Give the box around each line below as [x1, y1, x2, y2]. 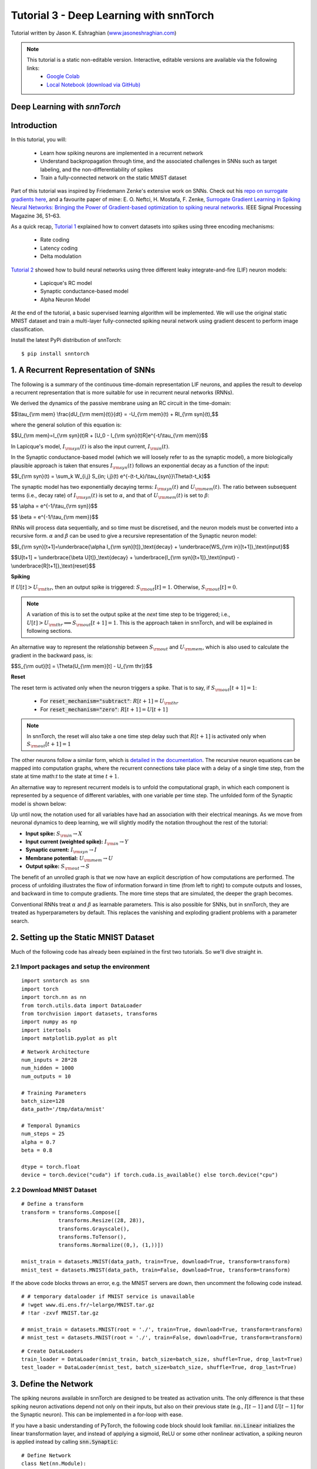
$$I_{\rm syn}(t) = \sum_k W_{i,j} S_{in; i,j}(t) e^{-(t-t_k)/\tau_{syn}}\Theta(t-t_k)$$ [11, 473, 211, 480]
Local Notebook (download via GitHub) [46, 81, 141, 88]
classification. [11, 326, 45, 333]
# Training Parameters [21, 1089, 87, 1096]
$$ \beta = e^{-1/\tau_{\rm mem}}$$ [11, 513, 99, 520]
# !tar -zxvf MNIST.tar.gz [21, 1310, 99, 1316]
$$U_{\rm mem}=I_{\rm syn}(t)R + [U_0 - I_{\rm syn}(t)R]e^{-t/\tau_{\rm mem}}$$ [11, 432, 208, 439]
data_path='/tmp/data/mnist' [21, 1106, 105, 1113]
